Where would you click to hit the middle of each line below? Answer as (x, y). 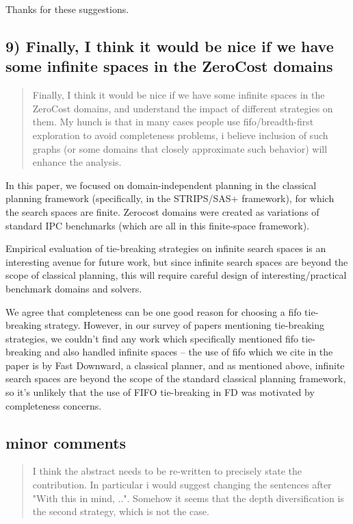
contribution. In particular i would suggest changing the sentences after (182, 485)
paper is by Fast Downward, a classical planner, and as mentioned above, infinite (175, 365)
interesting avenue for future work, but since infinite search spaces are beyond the (177, 261)
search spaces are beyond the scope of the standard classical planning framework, (176, 378)
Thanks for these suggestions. (67, 9)
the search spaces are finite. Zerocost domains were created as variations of (162, 211)
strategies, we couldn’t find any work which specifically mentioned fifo (152, 338)
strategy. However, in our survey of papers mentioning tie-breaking (185, 325)
